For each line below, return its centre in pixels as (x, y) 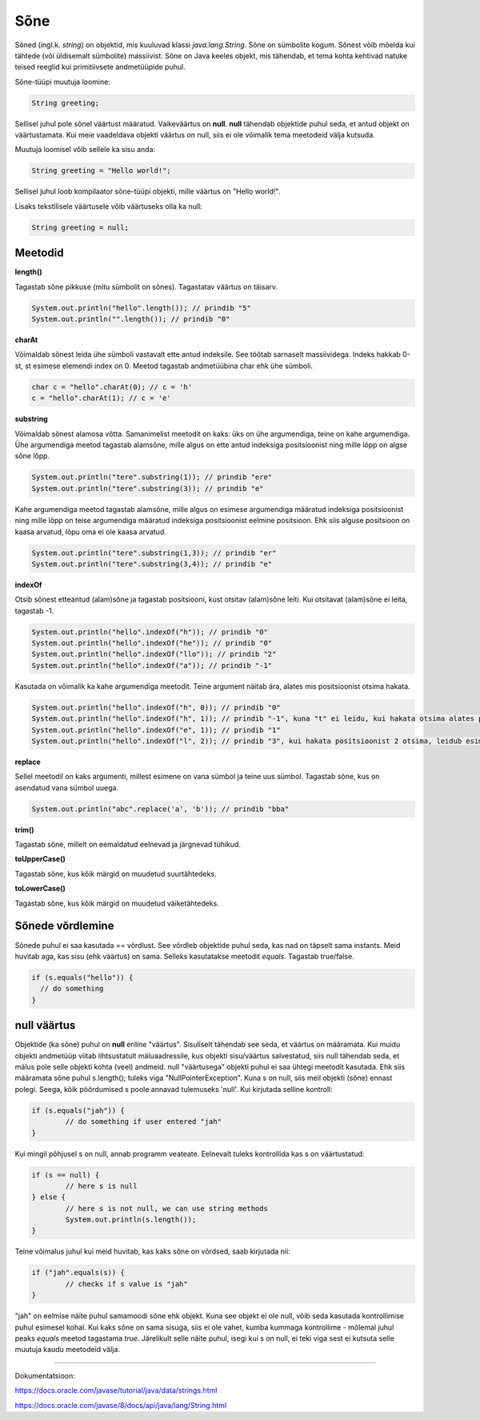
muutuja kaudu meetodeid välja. (67, 1350)
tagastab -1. (34, 610)
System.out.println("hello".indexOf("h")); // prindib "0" (150, 632)
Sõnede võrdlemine (64, 926)
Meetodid (39, 253)
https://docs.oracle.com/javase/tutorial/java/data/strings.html (116, 1390)
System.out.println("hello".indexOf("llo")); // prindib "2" (154, 654)
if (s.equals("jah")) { (78, 1110)
